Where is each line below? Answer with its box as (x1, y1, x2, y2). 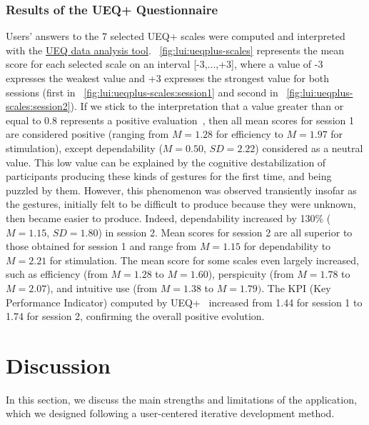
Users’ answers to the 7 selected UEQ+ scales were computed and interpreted (6, 29, 345, 44)
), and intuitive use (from (46, 280, 158, 295)
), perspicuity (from (208, 266, 294, 281)
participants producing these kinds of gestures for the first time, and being (6, 169, 332, 184)
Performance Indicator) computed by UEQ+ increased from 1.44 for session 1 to (6, 294, 363, 309)
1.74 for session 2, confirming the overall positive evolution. (6, 309, 265, 324)
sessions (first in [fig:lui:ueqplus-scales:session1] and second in (6, 84, 278, 99)
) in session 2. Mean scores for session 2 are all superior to (98, 224, 353, 239)
